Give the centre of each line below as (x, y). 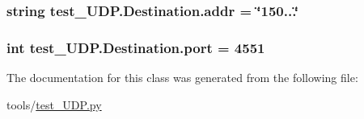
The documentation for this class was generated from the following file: (182, 78)
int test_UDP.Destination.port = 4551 (136, 47)
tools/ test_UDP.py (54, 104)
